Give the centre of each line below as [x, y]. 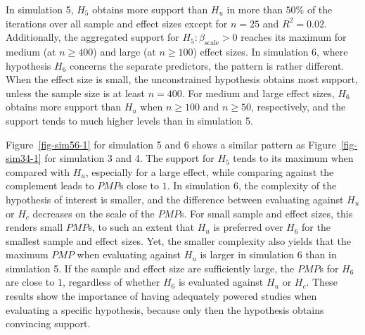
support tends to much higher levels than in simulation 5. [129, 120]
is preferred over [248, 227]
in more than [255, 9]
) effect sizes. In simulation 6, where [270, 51]
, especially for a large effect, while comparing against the [210, 171]
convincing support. [48, 323]
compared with [38, 171]
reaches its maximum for [294, 37]
